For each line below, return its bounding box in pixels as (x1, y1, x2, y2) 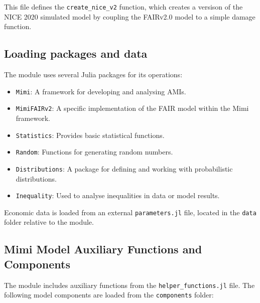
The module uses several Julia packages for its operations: (4, 69, 183, 80)
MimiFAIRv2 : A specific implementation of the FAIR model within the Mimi (16, 103, 249, 113)
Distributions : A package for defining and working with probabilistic (16, 163, 233, 174)
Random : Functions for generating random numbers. (16, 146, 173, 157)
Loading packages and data (4, 46, 148, 61)
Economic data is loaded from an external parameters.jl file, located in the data (4, 207, 256, 217)
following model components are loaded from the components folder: (4, 289, 214, 300)
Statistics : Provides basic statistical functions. (16, 129, 165, 140)
